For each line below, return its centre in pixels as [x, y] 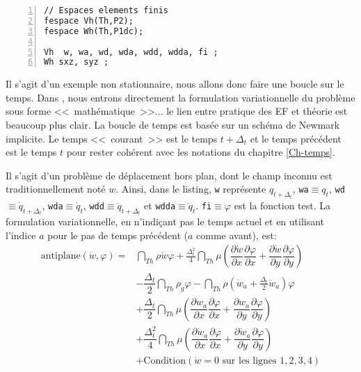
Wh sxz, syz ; [77, 62]
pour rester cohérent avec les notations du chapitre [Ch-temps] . [201, 152]
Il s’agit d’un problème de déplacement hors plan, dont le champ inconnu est [169, 175]
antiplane [61, 256]
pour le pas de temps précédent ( [118, 235]
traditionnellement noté [56, 189]
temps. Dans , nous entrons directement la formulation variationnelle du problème [180, 97]
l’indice [21, 235]
